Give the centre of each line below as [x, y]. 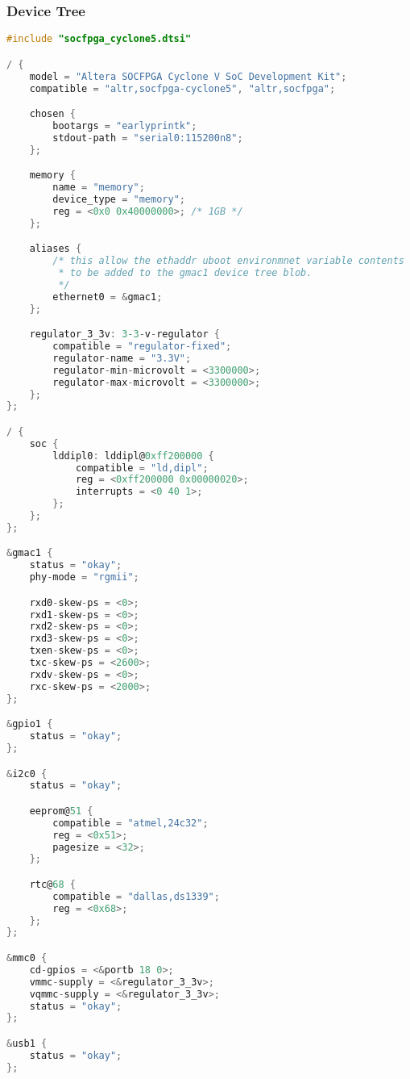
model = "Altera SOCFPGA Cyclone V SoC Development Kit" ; [188, 76]
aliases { [56, 249]
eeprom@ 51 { [61, 811]
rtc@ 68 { [52, 884]
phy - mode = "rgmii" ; [84, 577]
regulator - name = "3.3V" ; [122, 358]
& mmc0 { [27, 958]
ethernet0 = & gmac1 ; [108, 297]
